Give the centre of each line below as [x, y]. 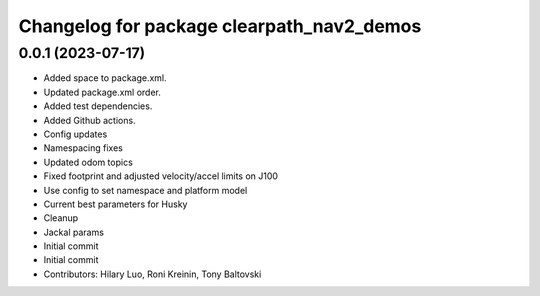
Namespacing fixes [83, 148]
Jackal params [74, 232]
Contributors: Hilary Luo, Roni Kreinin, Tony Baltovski [152, 274]
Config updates [75, 134]
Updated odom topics [88, 162]
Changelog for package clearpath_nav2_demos [220, 26]
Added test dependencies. [98, 106]
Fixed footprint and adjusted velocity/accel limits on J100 [161, 176]
